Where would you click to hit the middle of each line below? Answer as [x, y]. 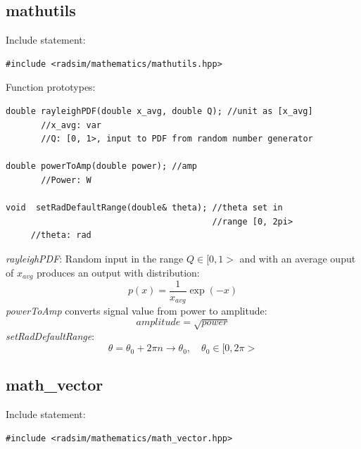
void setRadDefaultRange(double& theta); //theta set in [144, 208]
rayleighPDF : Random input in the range [95, 258]
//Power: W [66, 180]
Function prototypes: [51, 87]
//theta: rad [61, 235]
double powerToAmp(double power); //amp [102, 166]
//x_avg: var [71, 125]
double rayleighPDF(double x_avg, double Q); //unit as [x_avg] [159, 111]
